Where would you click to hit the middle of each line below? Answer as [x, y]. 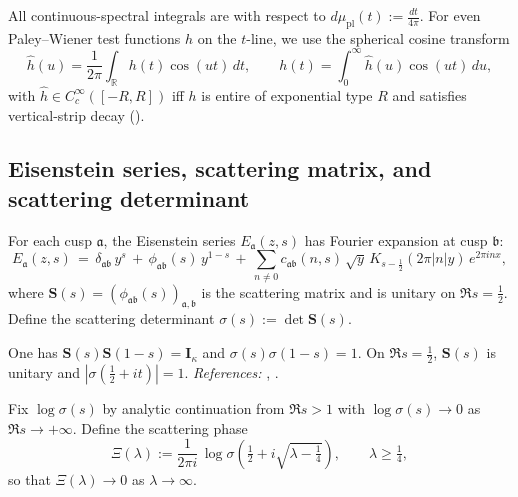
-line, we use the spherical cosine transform [378, 37]
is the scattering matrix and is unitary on [328, 291]
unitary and [44, 371]
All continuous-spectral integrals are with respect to [167, 15]
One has [33, 352]
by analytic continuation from [193, 407]
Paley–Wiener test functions [94, 37]
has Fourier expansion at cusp [396, 239]
